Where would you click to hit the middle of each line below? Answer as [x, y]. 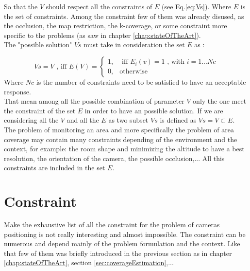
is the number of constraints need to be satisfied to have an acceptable [141, 81]
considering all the [31, 120]
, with [176, 62]
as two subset [128, 120]
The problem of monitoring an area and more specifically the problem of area [119, 129]
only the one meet [220, 101]
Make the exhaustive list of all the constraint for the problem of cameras [112, 225]
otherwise [134, 72]
